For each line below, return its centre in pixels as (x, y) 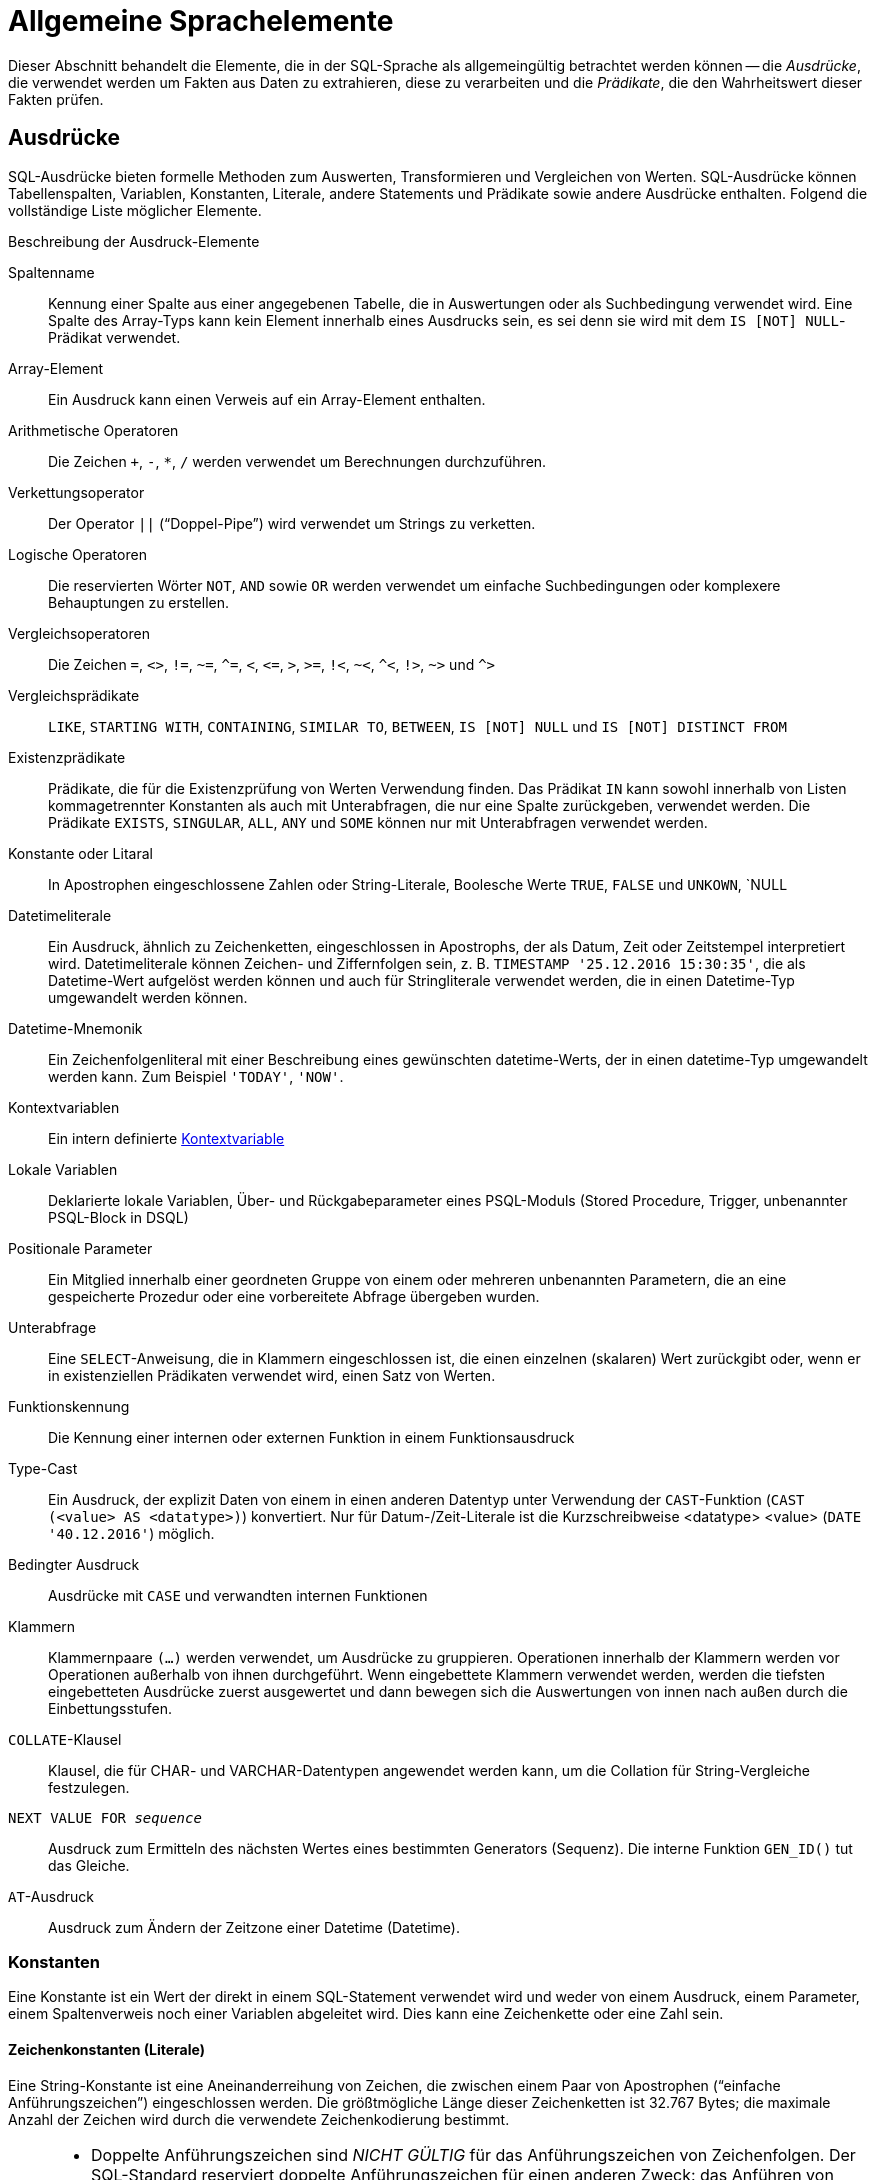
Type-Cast (43, 1468)
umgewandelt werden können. (148, 997)
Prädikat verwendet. (114, 337)
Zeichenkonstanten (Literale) (106, 2049)
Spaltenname (51, 272)
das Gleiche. (89, 1865)
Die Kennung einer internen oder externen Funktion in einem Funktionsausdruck (311, 1437)
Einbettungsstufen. (110, 1708)
